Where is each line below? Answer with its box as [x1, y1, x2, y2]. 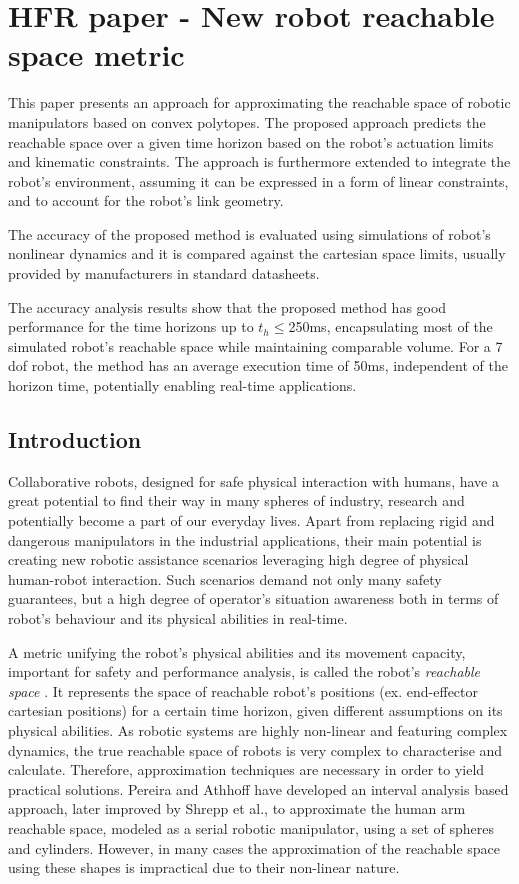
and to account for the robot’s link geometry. [8, 190, 284, 211]
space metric [8, 34, 185, 75]
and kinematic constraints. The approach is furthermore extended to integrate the [8, 151, 511, 172]
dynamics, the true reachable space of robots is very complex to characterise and [8, 739, 503, 760]
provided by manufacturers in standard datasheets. [8, 263, 320, 284]
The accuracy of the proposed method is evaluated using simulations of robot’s [8, 223, 491, 244]
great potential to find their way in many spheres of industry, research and [8, 490, 465, 511]
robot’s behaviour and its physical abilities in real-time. [8, 607, 348, 628]
